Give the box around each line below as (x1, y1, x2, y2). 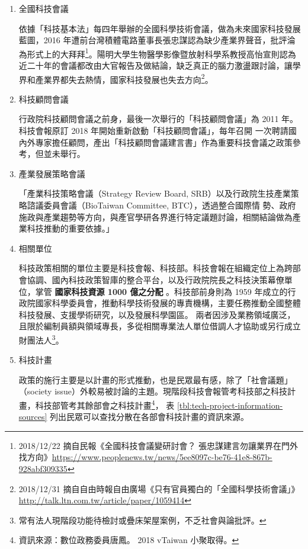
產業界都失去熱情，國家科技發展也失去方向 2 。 (35, 71, 213, 85)
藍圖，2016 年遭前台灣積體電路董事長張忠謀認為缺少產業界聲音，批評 (18, 34, 287, 46)
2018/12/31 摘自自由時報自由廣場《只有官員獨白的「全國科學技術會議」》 (18, 482, 300, 495)
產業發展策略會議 (18, 167, 85, 179)
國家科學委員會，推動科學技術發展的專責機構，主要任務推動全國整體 (35, 297, 301, 309)
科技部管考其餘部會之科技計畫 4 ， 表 (35, 397, 175, 411)
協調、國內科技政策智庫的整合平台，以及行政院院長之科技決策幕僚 (27, 274, 284, 285)
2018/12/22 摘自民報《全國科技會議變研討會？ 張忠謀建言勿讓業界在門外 (18, 439, 299, 451)
